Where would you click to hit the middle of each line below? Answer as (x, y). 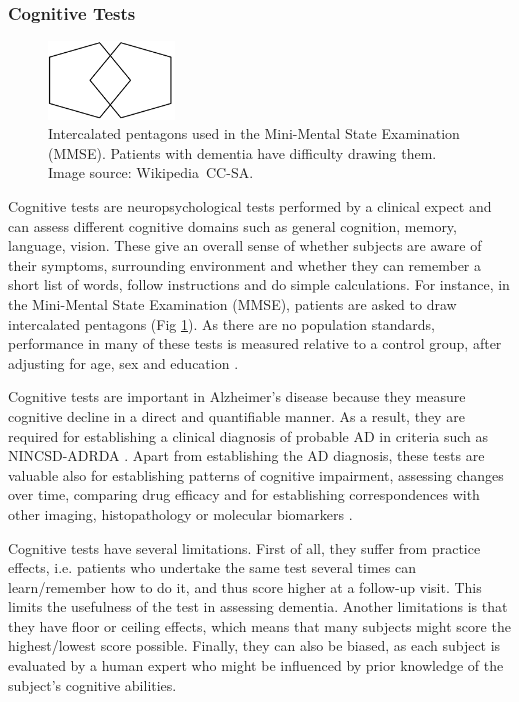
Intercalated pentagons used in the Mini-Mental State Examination (254, 133)
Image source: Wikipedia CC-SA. (151, 172)
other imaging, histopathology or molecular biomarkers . (180, 513)
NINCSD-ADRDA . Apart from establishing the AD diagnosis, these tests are (246, 455)
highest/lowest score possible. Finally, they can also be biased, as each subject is (254, 645)
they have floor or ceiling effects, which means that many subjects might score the (259, 625)
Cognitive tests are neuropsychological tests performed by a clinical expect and (250, 206)
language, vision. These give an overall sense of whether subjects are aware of (245, 245)
